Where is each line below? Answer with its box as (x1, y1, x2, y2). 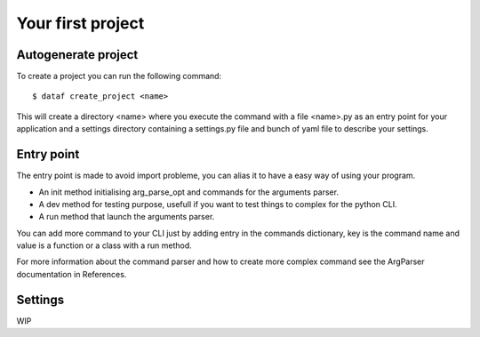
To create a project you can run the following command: (16, 71, 222, 82)
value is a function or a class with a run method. (16, 240, 193, 251)
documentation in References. (16, 269, 127, 279)
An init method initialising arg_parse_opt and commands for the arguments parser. (38, 187, 340, 197)
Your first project (16, 13, 145, 33)
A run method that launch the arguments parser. (38, 212, 215, 222)
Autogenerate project (16, 47, 139, 62)
